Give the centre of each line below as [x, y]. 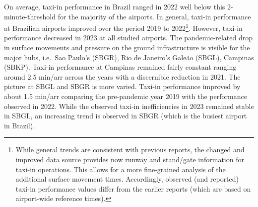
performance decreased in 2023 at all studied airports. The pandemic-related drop [129, 38]
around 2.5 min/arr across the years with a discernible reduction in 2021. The [122, 76]
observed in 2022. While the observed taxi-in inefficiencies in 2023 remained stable [129, 106]
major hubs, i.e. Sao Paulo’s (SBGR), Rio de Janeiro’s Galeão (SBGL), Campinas [129, 57]
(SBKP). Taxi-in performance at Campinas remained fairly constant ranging [120, 67]
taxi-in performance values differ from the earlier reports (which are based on [133, 188]
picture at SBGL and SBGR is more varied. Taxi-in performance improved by [122, 86]
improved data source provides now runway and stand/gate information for [130, 159]
